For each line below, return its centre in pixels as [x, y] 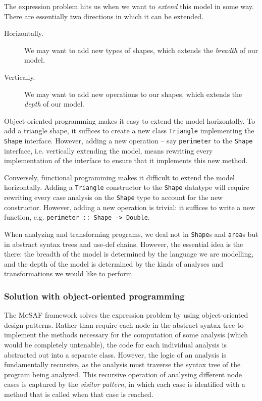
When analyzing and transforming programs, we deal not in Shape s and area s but [131, 234]
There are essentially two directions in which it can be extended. [104, 16]
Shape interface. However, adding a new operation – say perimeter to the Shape [128, 140]
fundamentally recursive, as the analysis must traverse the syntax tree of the [122, 364]
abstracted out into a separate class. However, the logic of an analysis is [115, 354]
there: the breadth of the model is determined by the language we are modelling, [129, 254]
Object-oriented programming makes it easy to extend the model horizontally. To [130, 120]
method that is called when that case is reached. [79, 394]
